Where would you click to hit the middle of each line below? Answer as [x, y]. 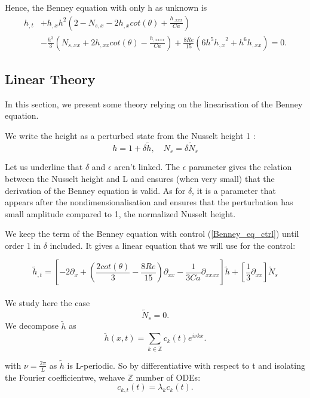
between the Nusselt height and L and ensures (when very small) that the [140, 178]
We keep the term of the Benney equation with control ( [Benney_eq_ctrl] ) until [152, 234]
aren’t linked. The [147, 167]
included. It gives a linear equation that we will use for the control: [173, 245]
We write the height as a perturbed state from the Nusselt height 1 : [130, 136]
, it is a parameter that [234, 190]
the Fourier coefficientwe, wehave [65, 377]
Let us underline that [44, 167]
